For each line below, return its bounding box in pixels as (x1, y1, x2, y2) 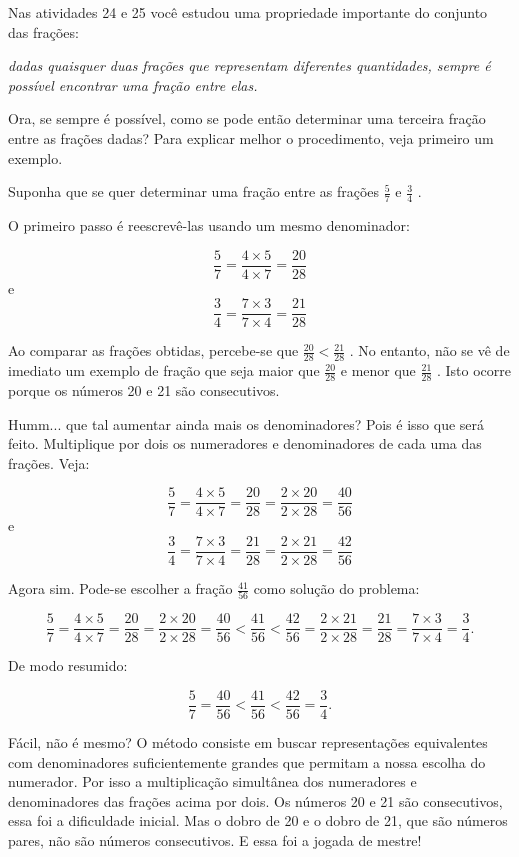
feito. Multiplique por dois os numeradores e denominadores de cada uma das (8, 433, 482, 454)
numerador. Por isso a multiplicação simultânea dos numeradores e (8, 771, 417, 792)
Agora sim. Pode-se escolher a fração (8, 578, 233, 599)
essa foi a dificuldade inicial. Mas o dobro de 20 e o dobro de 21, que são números (8, 810, 508, 831)
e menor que (340, 360, 416, 381)
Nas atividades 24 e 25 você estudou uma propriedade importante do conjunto (8, 2, 488, 22)
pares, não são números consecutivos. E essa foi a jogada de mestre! (8, 830, 422, 851)
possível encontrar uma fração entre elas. (8, 74, 258, 95)
